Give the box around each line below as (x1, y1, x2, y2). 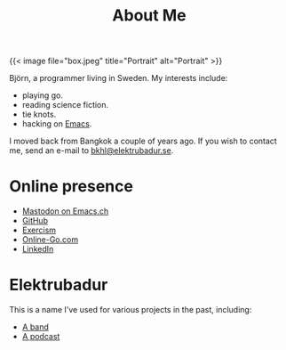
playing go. (21, 90, 64, 101)
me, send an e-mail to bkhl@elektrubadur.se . (9, 145, 174, 156)
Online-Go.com (21, 234, 78, 245)
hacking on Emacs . (21, 118, 92, 129)
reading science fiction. (21, 100, 109, 110)
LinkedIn (21, 244, 54, 255)
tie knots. (21, 109, 57, 120)
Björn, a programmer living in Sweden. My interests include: (9, 73, 228, 84)
